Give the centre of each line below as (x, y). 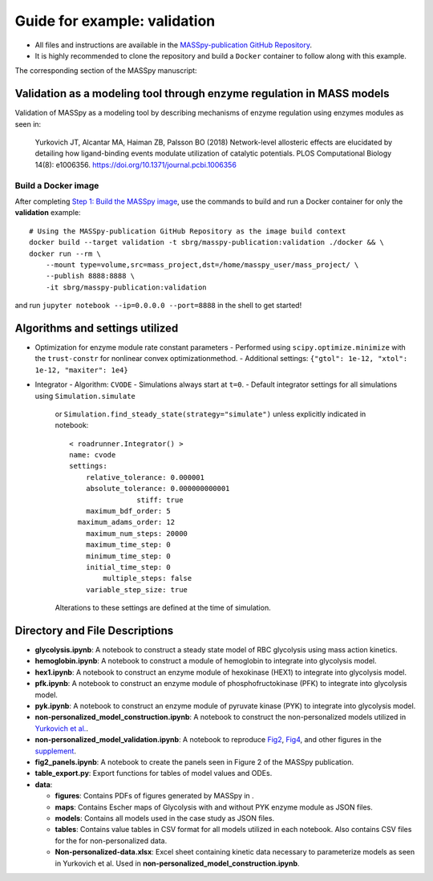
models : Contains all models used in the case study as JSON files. (165, 818)
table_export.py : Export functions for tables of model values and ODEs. (154, 773)
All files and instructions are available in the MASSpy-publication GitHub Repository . (174, 45)
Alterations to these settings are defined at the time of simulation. (163, 608)
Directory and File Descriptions (94, 630)
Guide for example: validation (115, 21)
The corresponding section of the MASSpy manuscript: (106, 71)
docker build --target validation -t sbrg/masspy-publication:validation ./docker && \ (207, 242)
